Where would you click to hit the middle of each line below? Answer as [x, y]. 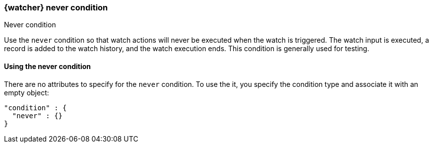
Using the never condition [47, 66]
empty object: [27, 92]
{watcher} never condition [56, 7]
